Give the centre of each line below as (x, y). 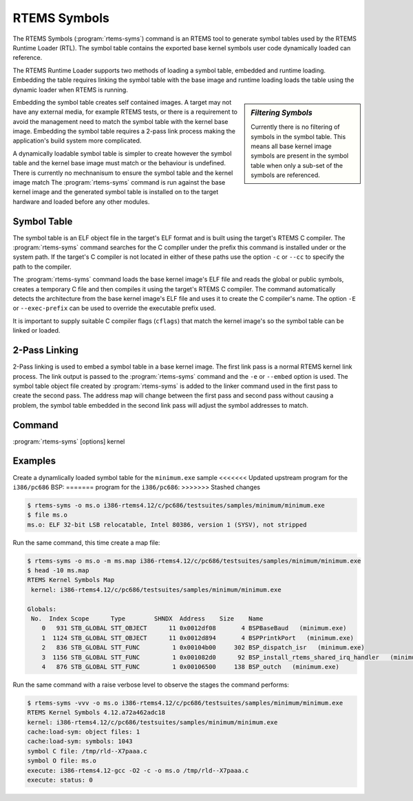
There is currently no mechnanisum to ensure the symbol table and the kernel (123, 173)
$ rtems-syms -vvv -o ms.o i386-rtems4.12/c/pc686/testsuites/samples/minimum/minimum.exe (185, 703)
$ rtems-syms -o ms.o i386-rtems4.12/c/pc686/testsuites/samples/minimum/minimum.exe (176, 505)
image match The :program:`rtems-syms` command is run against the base (119, 183)
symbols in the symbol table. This (298, 136)
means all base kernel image (291, 146)
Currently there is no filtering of (295, 127)
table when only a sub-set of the (297, 165)
